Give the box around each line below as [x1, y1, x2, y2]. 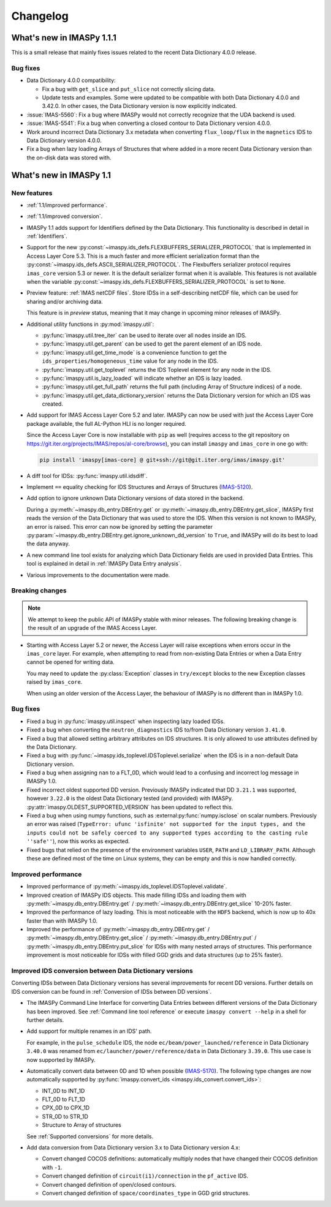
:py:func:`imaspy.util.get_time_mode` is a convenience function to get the [42, 349, 227, 356]
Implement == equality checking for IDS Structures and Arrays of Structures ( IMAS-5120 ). [26, 483, 253, 490]
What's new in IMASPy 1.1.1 [11, 32, 116, 43]
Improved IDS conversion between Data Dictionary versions [11, 967, 193, 975]
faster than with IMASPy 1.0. [26, 917, 98, 925]
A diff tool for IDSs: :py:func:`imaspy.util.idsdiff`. [26, 472, 148, 479]
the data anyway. [26, 540, 70, 548]
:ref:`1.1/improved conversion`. [26, 213, 103, 220]
